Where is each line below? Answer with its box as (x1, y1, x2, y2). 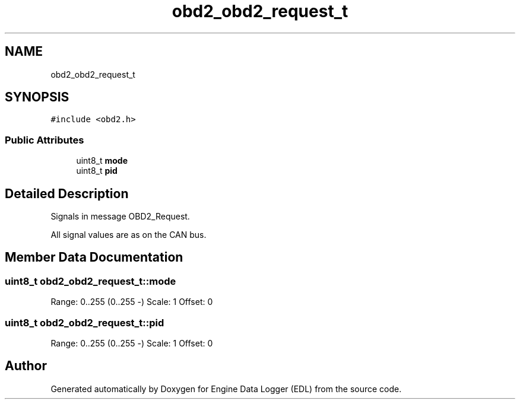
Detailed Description (5, 186, 129, 201)
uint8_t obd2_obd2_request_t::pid (5, 316, 164, 329)
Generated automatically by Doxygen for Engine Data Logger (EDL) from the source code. (50, 383, 402, 394)
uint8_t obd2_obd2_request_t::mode (5, 275, 176, 287)
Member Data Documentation (5, 250, 183, 265)
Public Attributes (5, 133, 84, 146)
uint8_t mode (76, 155, 128, 166)
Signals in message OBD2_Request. (50, 211, 190, 222)
